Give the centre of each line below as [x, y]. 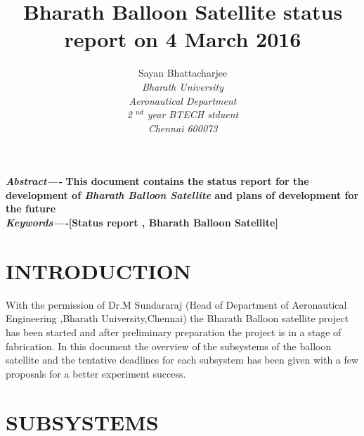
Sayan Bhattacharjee [183, 73]
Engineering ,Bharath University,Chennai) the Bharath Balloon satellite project [177, 318]
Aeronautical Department [183, 100]
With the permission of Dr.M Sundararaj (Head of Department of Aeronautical [176, 304]
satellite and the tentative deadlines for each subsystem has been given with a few [182, 360]
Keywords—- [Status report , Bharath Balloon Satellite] [142, 223]
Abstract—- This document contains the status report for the [157, 181]
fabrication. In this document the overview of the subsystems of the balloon [169, 346]
